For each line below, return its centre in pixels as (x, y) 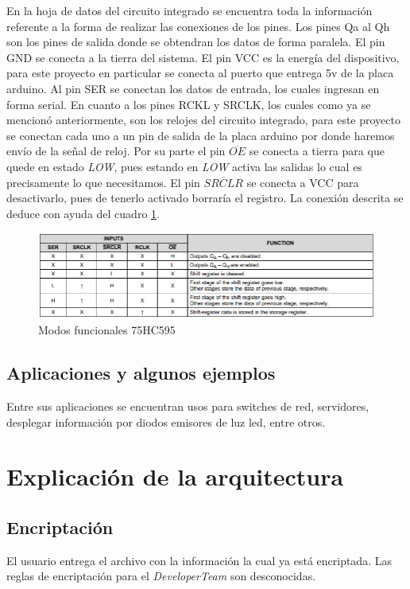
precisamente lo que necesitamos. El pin (103, 182)
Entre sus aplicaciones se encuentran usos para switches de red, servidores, (188, 406)
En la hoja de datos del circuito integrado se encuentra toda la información (190, 10)
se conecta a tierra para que (317, 151)
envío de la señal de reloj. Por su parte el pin (116, 151)
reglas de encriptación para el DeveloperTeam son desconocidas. (161, 576)
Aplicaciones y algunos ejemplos (141, 373)
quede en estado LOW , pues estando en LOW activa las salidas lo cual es (184, 166)
